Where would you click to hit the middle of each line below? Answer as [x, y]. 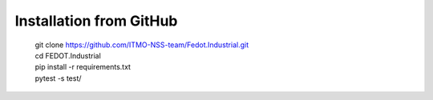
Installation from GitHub [96, 21]
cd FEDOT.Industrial [68, 55]
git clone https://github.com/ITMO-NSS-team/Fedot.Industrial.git [142, 45]
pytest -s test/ [58, 78]
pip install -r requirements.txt [83, 67]
